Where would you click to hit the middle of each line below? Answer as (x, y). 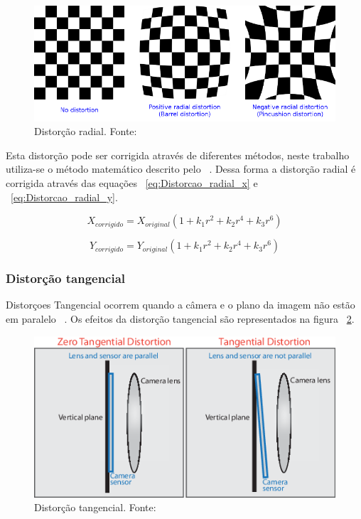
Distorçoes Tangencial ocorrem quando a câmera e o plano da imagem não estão (180, 305)
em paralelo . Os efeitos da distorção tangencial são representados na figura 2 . (180, 318)
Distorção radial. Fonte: (86, 131)
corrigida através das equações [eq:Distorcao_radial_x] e (132, 182)
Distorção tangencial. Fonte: (95, 507)
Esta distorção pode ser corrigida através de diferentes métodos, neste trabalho (178, 155)
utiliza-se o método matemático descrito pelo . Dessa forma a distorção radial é (181, 169)
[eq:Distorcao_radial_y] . (64, 197)
